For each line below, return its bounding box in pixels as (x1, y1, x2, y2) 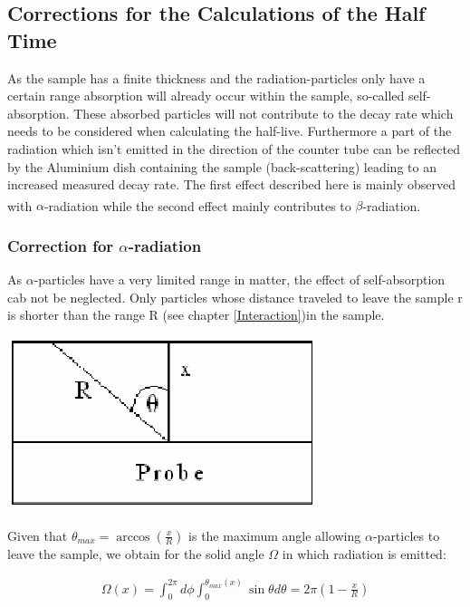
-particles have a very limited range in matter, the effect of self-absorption (34, 270, 446, 289)
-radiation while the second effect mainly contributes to (43, 196, 351, 215)
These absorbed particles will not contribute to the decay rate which (73, 103, 454, 122)
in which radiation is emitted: (282, 544, 446, 563)
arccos (116, 530, 150, 544)
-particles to (372, 525, 440, 544)
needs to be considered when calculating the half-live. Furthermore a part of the (7, 121, 452, 140)
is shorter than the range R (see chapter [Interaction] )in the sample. (7, 305, 385, 324)
